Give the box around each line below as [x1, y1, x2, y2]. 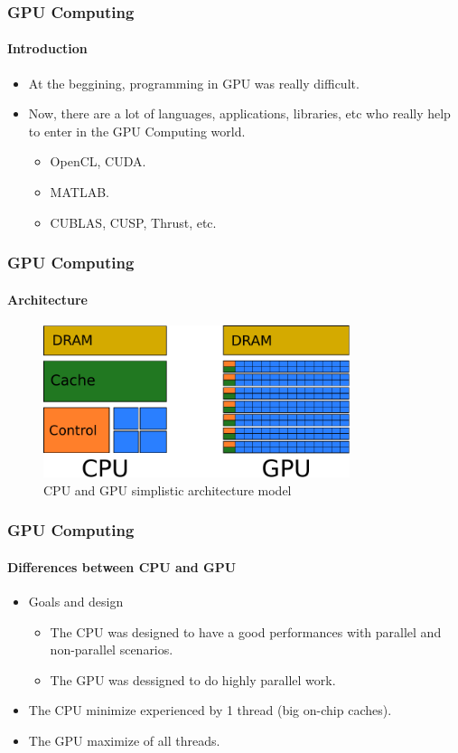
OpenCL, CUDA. [50, 152, 146, 171]
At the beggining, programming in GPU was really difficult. [28, 73, 360, 92]
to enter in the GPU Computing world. [28, 121, 246, 140]
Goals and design [28, 592, 124, 611]
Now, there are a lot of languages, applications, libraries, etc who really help [28, 104, 451, 123]
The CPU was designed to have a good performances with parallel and [50, 622, 442, 641]
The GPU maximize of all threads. [28, 731, 220, 750]
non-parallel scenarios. [50, 640, 173, 659]
